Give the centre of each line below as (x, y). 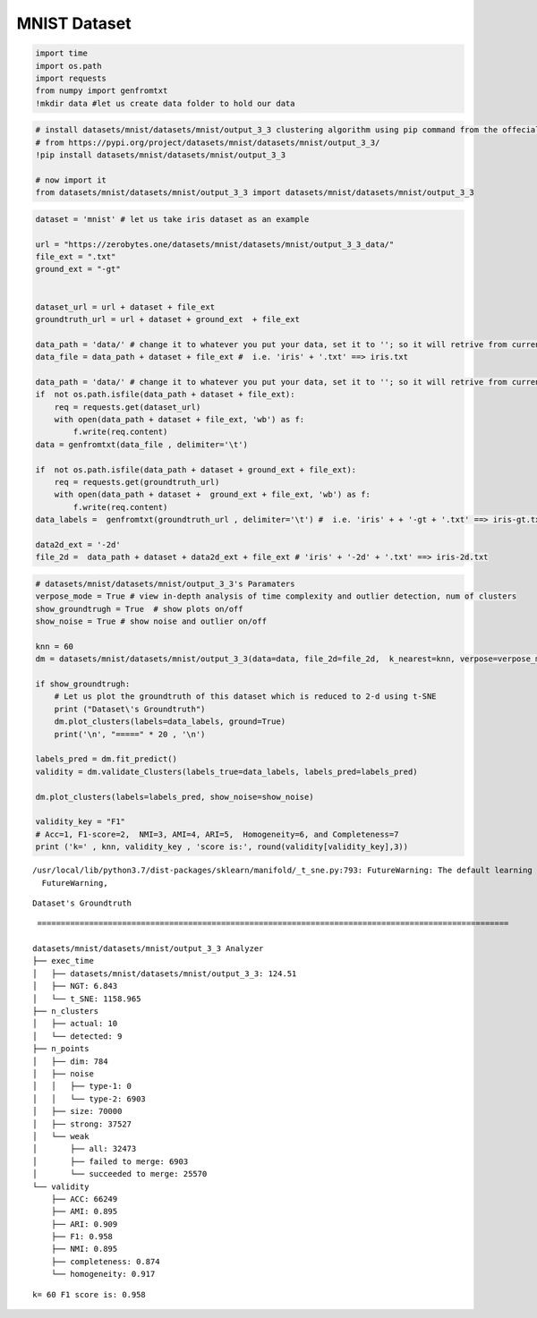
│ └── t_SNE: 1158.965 (87, 999)
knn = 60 (55, 646)
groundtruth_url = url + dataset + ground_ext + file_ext (167, 319)
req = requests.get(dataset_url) (128, 407)
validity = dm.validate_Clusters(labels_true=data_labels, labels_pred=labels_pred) (226, 771)
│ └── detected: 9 (77, 1036)
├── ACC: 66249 (84, 1199)
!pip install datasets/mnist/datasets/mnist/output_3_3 (161, 155)
